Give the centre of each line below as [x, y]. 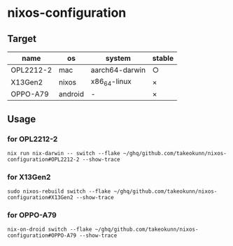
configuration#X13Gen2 [40, 198]
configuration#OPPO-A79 [42, 236]
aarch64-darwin [118, 70]
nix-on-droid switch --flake [50, 230]
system [118, 58]
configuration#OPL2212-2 [43, 159]
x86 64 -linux [111, 82]
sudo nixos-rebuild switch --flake [59, 191]
